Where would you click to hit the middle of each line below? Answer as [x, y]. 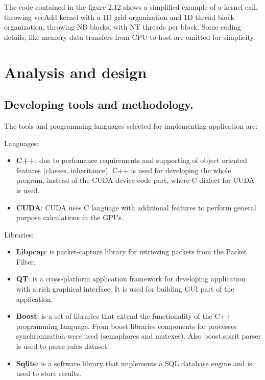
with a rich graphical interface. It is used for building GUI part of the [125, 289]
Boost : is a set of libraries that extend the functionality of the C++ [124, 316]
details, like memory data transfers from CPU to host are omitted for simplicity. [130, 37]
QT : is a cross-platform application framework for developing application [131, 279]
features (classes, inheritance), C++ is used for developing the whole [124, 170]
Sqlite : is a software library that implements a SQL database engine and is [134, 363]
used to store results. [49, 373]
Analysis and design [76, 72]
